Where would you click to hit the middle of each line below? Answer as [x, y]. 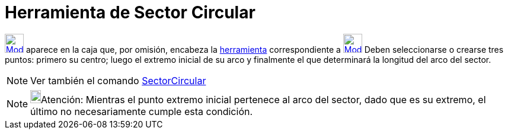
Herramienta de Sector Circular [130, 12]
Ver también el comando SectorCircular [118, 80]
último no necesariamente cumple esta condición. [142, 111]
